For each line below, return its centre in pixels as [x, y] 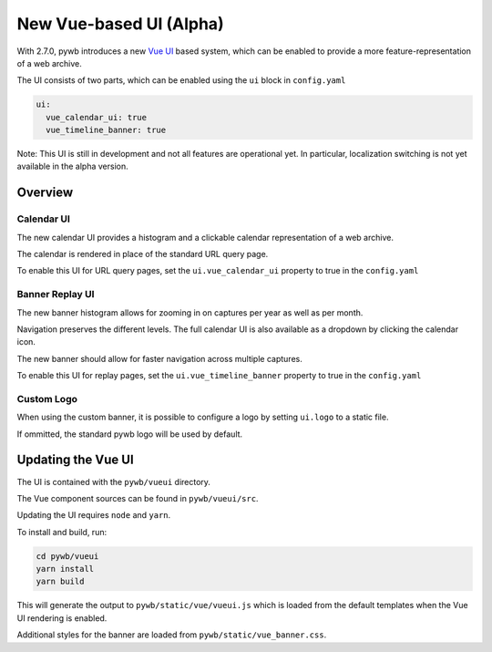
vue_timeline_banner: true [106, 130]
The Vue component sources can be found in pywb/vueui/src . [138, 498]
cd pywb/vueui [67, 556]
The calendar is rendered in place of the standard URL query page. [143, 254]
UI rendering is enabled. [62, 618]
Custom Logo [47, 398]
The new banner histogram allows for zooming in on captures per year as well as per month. [190, 312]
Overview [45, 193]
